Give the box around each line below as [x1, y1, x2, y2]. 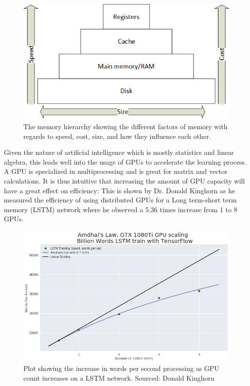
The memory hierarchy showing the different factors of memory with [23, 121, 228, 132]
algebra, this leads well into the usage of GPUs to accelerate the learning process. [4, 156, 247, 167]
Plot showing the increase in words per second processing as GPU [23, 363, 219, 373]
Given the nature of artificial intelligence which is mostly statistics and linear [4, 147, 234, 157]
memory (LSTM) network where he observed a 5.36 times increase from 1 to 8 [4, 204, 237, 214]
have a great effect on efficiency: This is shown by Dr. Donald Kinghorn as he [4, 185, 235, 195]
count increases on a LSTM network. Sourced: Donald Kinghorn [23, 372, 214, 383]
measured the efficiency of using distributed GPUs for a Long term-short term [4, 195, 237, 205]
